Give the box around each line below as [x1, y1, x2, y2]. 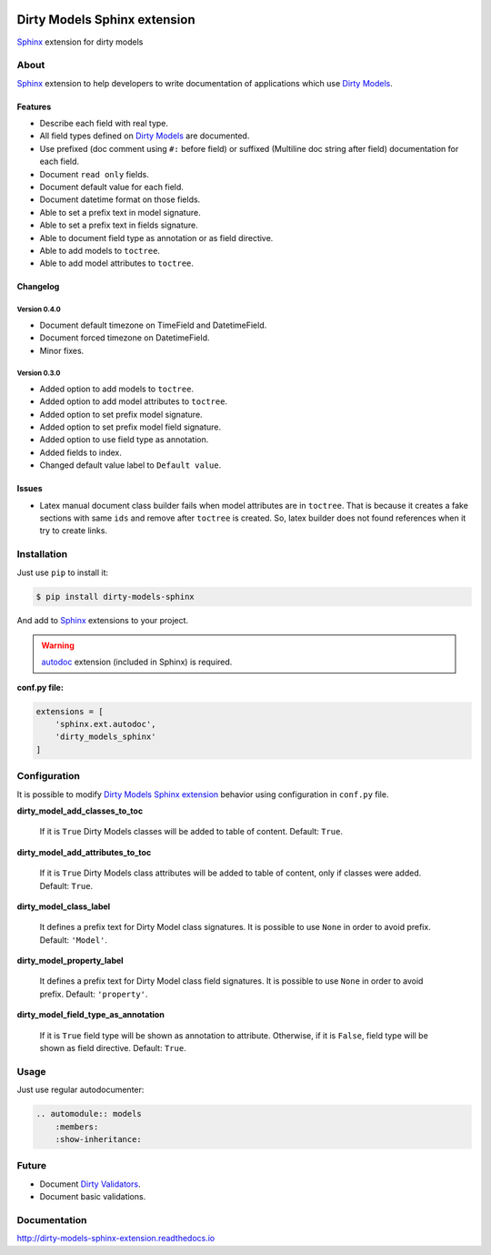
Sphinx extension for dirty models [16, 36, 144, 47]
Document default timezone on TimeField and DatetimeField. [39, 319, 267, 330]
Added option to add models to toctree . [39, 383, 195, 394]
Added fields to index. [39, 447, 123, 458]
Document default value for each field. [39, 182, 184, 192]
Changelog [16, 281, 60, 292]
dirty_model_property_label [16, 956, 124, 967]
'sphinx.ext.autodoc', [55, 719, 156, 730]
